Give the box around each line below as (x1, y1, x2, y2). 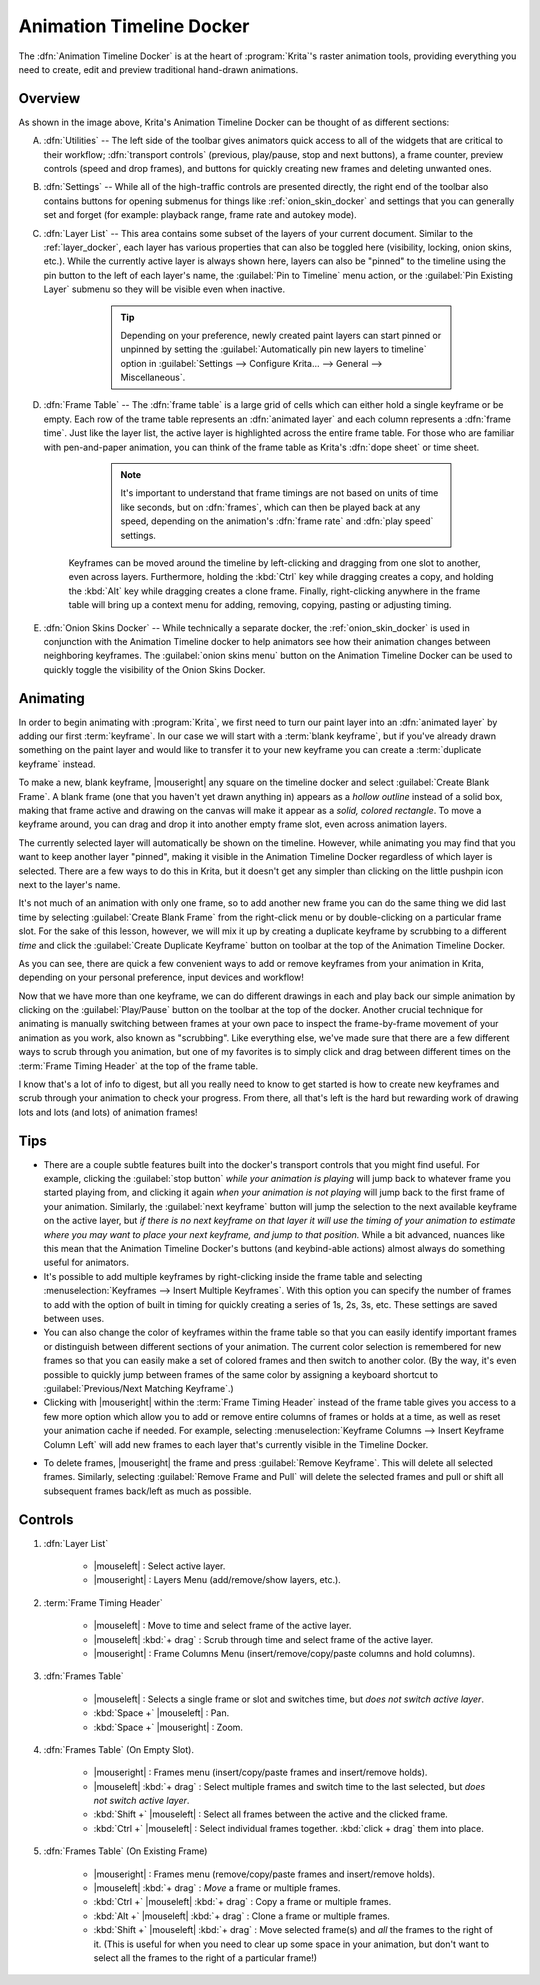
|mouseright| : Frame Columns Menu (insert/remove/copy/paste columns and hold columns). (93, 1647, 476, 1659)
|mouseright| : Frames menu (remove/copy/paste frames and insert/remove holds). (93, 1868, 435, 1880)
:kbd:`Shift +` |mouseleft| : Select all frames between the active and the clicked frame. (93, 1808, 449, 1820)
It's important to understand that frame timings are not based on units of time (120, 487, 439, 499)
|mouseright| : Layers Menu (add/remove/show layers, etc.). (93, 1574, 342, 1586)
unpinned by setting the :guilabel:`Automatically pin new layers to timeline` (120, 343, 427, 355)
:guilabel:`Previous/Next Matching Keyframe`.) (43, 1382, 234, 1394)
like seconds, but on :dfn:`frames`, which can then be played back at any (120, 501, 421, 513)
